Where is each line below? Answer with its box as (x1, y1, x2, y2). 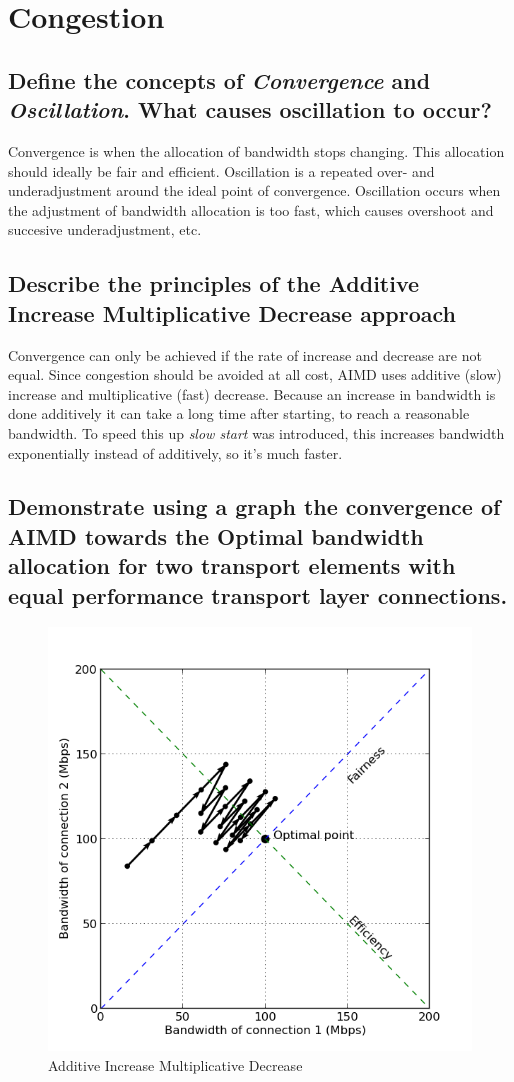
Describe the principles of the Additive (8, 268, 420, 299)
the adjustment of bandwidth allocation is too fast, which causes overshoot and (8, 199, 494, 220)
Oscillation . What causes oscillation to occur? (8, 94, 492, 125)
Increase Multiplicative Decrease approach (8, 297, 456, 328)
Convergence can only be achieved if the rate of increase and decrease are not (8, 344, 482, 365)
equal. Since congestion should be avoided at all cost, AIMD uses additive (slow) (8, 364, 502, 385)
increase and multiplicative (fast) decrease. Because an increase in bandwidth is (8, 383, 496, 404)
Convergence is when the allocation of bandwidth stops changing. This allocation (8, 140, 505, 161)
